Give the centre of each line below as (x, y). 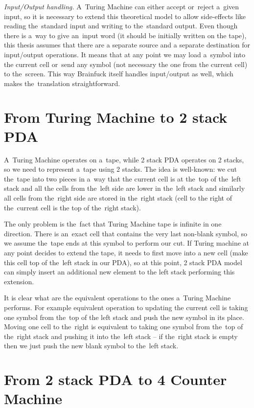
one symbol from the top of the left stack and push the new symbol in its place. (124, 317)
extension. (19, 281)
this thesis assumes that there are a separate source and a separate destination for (127, 45)
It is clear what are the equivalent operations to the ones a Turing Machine (117, 298)
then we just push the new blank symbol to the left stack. (91, 346)
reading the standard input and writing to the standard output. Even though (121, 26)
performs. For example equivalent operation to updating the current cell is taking (126, 307)
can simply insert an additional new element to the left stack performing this (119, 272)
